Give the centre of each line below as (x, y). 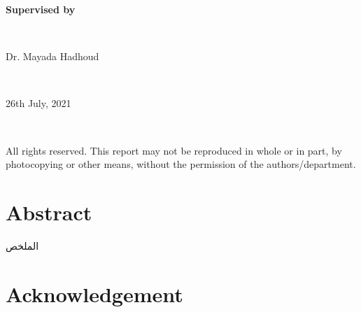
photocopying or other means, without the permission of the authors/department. (181, 164)
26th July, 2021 (38, 103)
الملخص (22, 245)
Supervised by (41, 9)
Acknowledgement (94, 293)
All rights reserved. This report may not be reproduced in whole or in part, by (174, 150)
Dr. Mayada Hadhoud (52, 56)
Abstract (49, 212)
